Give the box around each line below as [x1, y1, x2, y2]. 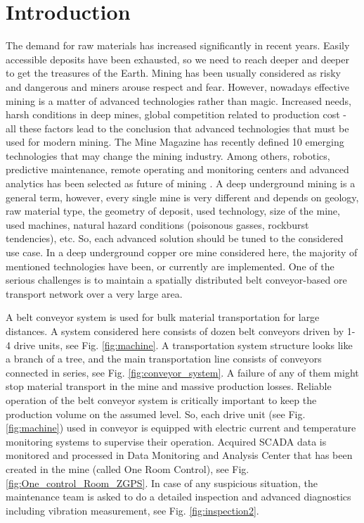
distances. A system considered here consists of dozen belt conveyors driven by [6, 324, 344, 338]
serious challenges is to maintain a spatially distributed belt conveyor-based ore [6, 272, 347, 287]
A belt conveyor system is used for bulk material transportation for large [6, 310, 320, 324]
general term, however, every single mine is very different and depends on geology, [6, 189, 359, 204]
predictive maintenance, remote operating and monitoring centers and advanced [6, 162, 349, 177]
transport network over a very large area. [6, 286, 183, 301]
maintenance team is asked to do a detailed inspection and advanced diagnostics [6, 489, 351, 504]
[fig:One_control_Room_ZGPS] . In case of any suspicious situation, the [6, 475, 318, 490]
